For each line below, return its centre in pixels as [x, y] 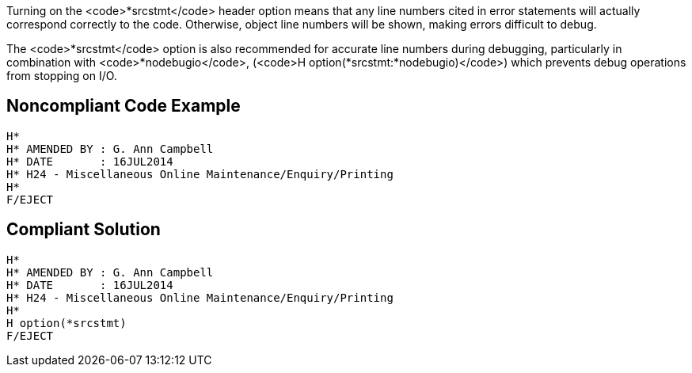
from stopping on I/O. [62, 76]
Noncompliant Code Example [124, 106]
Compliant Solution [84, 230]
